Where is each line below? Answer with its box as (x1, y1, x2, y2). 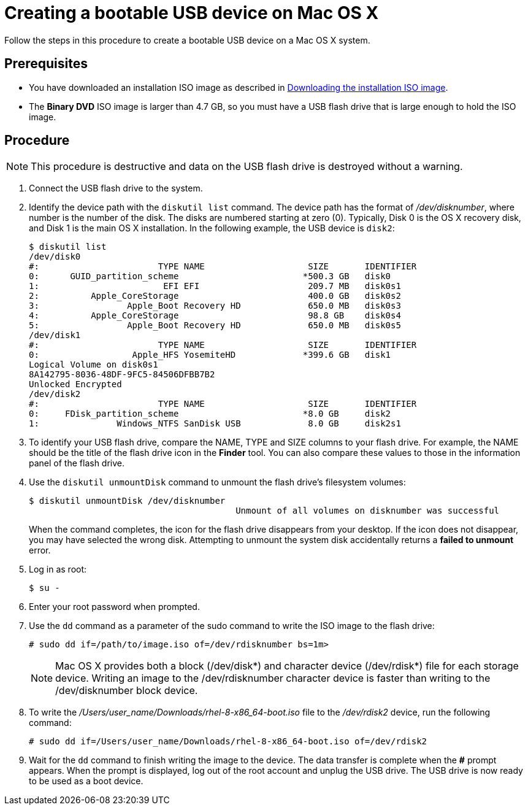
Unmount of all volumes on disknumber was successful (235, 506, 500, 516)
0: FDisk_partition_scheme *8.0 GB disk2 (29, 409, 391, 419)
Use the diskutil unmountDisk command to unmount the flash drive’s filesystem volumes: (29, 477, 406, 488)
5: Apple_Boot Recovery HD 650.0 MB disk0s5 (29, 320, 401, 331)
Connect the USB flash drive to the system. (29, 183, 203, 194)
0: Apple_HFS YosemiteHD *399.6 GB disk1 (29, 350, 391, 360)
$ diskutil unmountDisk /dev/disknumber (29, 496, 226, 506)
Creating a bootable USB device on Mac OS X (4, 2, 379, 23)
